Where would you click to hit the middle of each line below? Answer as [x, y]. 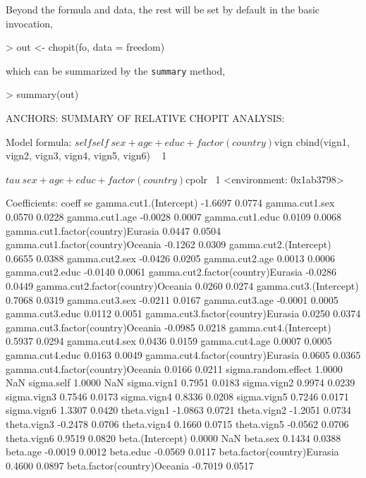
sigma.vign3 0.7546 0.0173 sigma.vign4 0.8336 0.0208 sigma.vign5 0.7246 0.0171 [177, 396]
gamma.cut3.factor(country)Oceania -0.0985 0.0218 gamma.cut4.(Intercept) [169, 327]
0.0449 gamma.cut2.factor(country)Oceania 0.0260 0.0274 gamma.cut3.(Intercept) [182, 285]
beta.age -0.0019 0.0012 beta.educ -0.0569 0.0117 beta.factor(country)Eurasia [172, 452]
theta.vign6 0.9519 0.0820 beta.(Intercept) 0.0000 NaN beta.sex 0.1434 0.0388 [173, 437]
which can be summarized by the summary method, [116, 70]
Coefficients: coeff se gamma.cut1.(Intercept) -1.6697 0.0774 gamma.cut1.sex [170, 203]
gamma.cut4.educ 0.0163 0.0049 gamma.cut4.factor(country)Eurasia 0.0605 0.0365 [183, 354]
